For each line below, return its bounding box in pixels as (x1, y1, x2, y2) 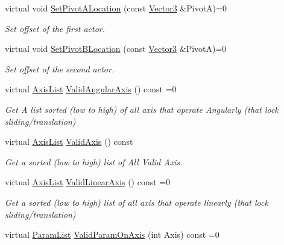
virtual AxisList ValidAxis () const (5, 135, 133, 148)
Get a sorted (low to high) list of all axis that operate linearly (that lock (5, 196, 268, 208)
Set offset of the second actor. (5, 62, 115, 75)
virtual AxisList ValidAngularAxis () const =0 (5, 83, 177, 95)
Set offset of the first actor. (5, 22, 106, 34)
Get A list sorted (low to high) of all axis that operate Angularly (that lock (5, 103, 279, 115)
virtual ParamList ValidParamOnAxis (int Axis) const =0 (5, 228, 219, 241)
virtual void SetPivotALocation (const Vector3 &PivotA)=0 (5, 2, 227, 14)
